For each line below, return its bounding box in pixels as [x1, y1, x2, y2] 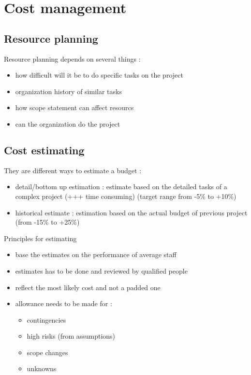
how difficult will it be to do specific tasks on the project [15, 70, 183, 80]
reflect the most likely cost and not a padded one [15, 282, 161, 292]
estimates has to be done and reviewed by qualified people [15, 265, 188, 276]
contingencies [27, 314, 66, 325]
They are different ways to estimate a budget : [4, 165, 142, 175]
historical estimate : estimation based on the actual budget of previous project [15, 207, 248, 217]
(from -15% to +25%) [15, 217, 80, 227]
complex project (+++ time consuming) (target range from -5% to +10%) [15, 191, 236, 201]
